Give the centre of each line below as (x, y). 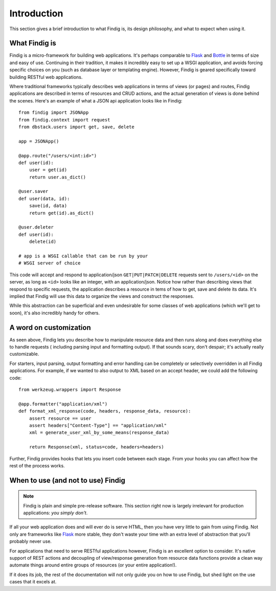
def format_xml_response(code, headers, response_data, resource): (105, 411)
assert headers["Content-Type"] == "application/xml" (98, 425)
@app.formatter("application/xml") (63, 404)
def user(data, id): (44, 198)
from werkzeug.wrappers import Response (70, 389)
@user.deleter (36, 227)
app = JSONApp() (39, 141)
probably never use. (31, 541)
